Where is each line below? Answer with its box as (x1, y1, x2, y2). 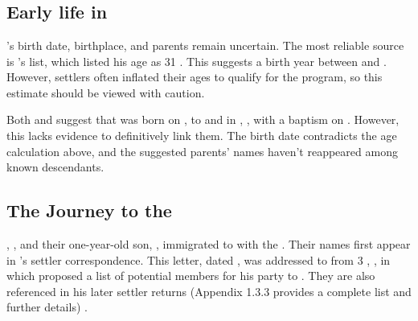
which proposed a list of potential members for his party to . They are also (6, 267, 375, 284)
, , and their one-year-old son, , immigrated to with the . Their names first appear (6, 235, 411, 252)
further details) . (6, 298, 88, 315)
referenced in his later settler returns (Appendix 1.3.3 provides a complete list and (6, 282, 412, 299)
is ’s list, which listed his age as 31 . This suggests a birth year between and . (6, 52, 387, 69)
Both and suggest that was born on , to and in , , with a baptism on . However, (6, 111, 400, 128)
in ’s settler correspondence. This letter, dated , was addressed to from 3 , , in (6, 251, 391, 268)
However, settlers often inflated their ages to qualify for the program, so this (6, 68, 383, 85)
